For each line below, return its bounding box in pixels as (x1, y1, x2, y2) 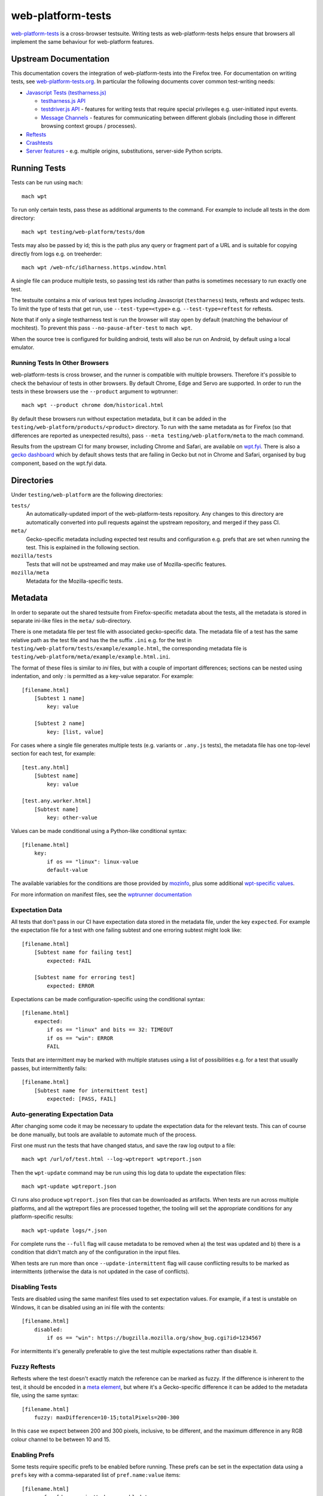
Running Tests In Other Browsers (11, 358, 109, 367)
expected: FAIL (47, 957, 92, 964)
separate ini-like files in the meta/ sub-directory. (11, 617, 132, 624)
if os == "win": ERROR (47, 1035, 114, 1041)
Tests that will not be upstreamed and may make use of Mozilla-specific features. (26, 560, 227, 568)
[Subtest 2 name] (33, 720, 85, 727)
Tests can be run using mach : (11, 179, 83, 186)
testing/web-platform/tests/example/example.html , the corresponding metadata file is (11, 645, 248, 652)
